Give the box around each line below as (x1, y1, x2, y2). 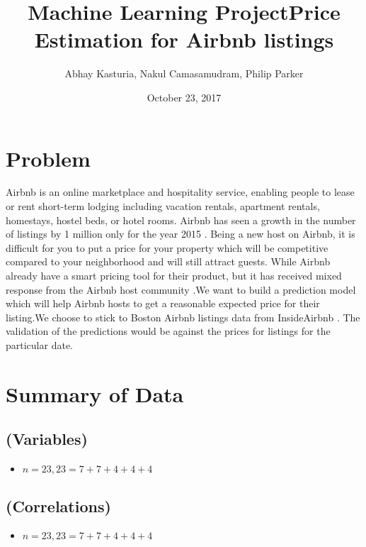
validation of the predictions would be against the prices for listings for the (6, 324, 331, 338)
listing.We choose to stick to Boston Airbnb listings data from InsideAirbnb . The (6, 309, 360, 324)
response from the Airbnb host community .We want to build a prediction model (6, 282, 356, 297)
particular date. (6, 337, 73, 352)
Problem (6, 143, 91, 172)
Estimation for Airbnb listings (34, 25, 334, 54)
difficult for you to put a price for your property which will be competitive (6, 240, 328, 255)
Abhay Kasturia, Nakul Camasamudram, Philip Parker (64, 66, 304, 81)
